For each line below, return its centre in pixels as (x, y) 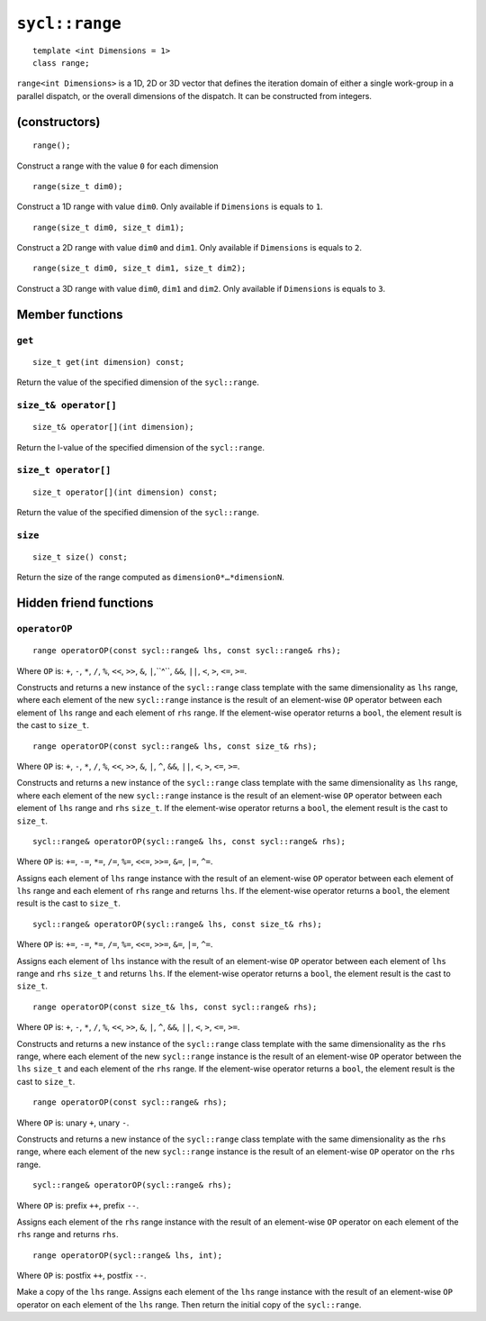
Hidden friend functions (85, 603)
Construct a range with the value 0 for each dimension (118, 166)
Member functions (70, 314)
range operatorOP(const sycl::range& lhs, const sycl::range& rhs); (187, 651)
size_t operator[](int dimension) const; (125, 492)
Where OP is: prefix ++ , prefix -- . (78, 1205)
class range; (61, 63)
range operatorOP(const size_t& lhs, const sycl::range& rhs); (175, 1007)
